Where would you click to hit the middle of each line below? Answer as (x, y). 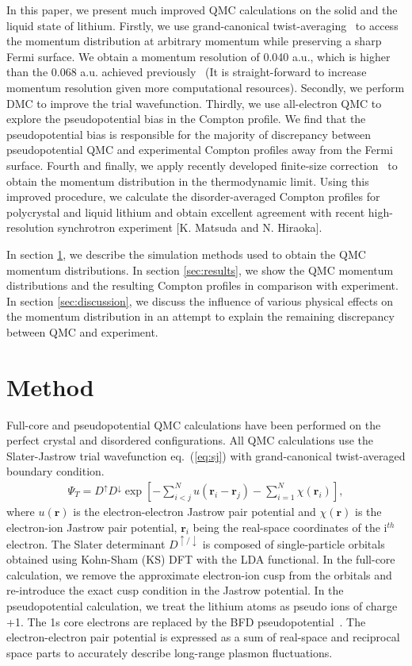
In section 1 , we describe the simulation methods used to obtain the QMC (186, 254)
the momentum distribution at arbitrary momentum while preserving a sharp (194, 41)
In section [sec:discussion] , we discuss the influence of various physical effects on (200, 300)
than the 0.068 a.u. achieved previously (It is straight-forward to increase (187, 72)
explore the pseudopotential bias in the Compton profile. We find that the (186, 119)
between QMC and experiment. (82, 331)
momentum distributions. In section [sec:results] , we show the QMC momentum (200, 269)
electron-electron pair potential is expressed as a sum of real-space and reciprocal (203, 637)
